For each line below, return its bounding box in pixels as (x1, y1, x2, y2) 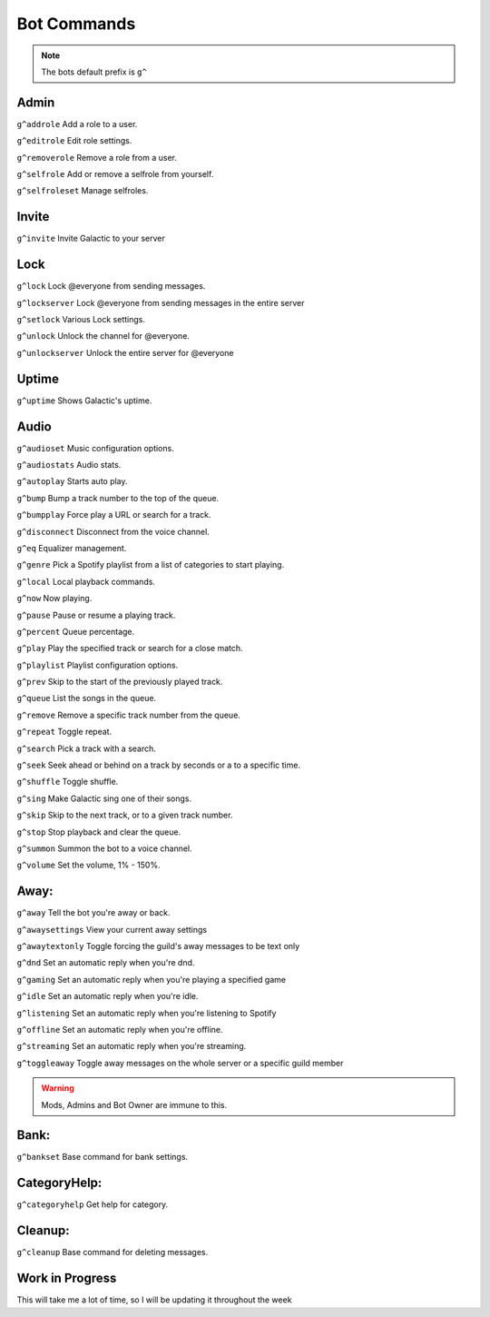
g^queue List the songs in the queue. (16, 693, 157, 704)
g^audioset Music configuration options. (16, 442, 174, 453)
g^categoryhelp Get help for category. (16, 1199, 169, 1210)
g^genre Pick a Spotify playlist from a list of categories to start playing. (16, 559, 285, 570)
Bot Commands (16, 14, 136, 34)
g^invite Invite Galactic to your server (16, 233, 165, 244)
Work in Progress (16, 1271, 117, 1286)
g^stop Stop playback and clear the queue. (16, 827, 181, 837)
